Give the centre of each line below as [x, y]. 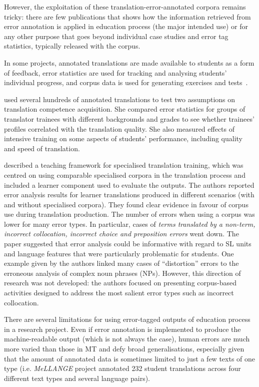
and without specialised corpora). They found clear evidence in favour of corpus [126, 204]
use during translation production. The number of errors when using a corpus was [129, 214]
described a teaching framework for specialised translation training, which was [124, 165]
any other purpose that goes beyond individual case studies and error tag [116, 36]
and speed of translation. [42, 148]
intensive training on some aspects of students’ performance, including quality [123, 138]
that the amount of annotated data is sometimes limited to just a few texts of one [130, 358]
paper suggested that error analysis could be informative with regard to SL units [128, 244]
